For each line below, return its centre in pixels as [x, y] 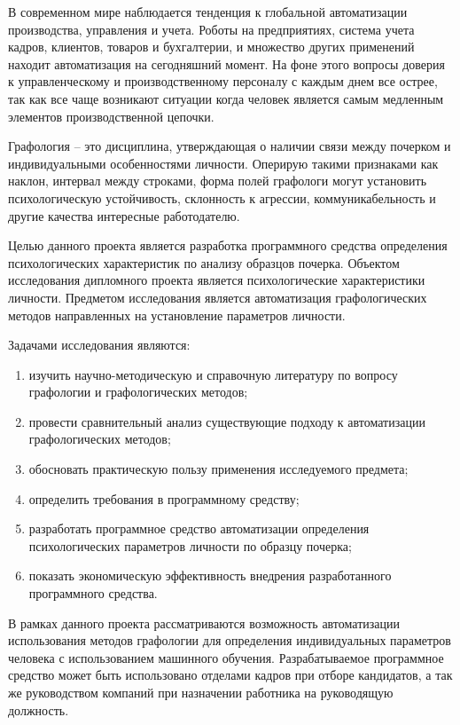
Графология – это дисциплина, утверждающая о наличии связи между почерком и [230, 146]
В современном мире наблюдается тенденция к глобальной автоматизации [208, 12]
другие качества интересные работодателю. [124, 215]
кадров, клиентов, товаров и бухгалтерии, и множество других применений [211, 47]
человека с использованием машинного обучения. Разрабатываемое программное [226, 657]
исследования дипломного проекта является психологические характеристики [217, 280]
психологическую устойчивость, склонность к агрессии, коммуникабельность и [222, 197]
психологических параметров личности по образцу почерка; [190, 545]
